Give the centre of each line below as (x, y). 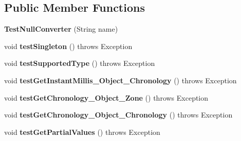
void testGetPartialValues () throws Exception (82, 132)
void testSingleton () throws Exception (68, 46)
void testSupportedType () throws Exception (80, 63)
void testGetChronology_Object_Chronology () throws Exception (118, 115)
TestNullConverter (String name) (61, 29)
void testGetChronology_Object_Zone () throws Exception (106, 97)
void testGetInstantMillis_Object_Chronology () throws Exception (120, 80)
